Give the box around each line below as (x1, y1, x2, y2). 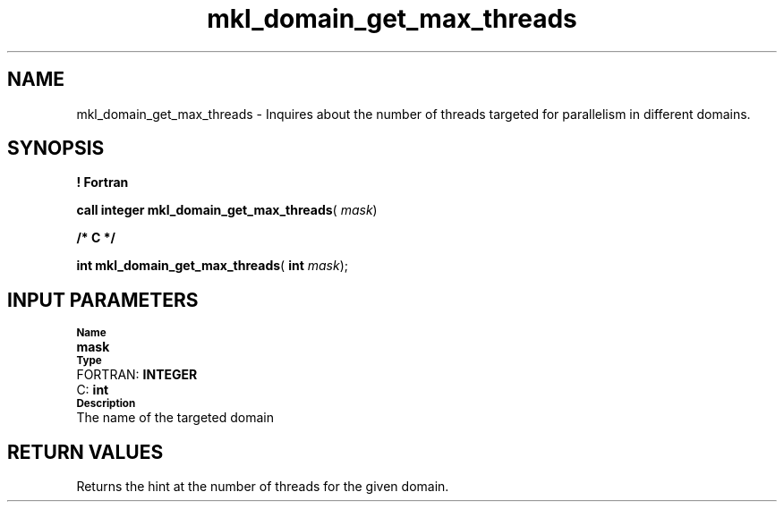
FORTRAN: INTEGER (76, 367, 198, 383)
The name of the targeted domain (76, 410, 274, 426)
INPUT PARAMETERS (7, 288, 199, 311)
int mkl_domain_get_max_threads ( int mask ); (76, 258, 348, 274)
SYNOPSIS (7, 137, 105, 160)
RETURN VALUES (7, 440, 164, 463)
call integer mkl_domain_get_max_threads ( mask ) (76, 202, 378, 218)
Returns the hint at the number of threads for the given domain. (76, 479, 449, 495)
